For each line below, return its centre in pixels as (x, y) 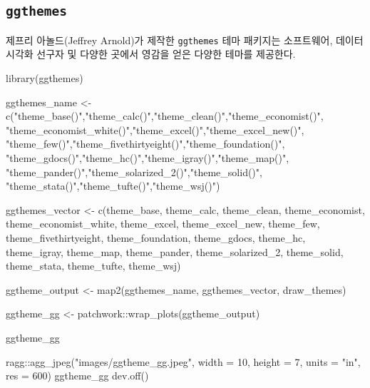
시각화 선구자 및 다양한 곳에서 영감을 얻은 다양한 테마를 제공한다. (151, 54)
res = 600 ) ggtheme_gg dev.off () (77, 376)
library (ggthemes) (45, 78)
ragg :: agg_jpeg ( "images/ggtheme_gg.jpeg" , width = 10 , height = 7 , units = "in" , (183, 361)
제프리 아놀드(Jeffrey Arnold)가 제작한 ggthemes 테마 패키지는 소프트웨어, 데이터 (185, 40)
